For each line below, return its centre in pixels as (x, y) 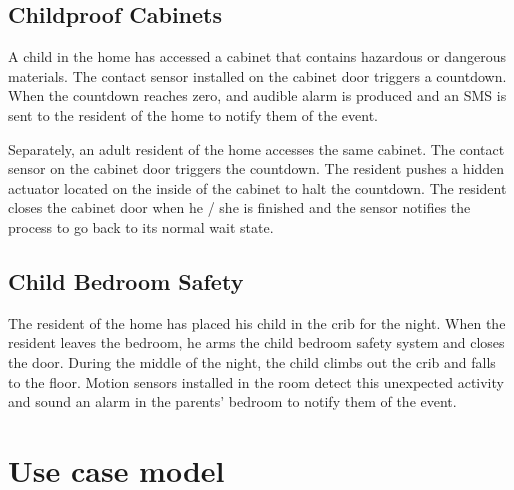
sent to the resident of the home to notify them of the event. (193, 114)
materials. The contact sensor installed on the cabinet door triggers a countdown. (257, 75)
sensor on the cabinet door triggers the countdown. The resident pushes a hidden (256, 168)
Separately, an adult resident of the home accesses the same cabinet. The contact (256, 148)
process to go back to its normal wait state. (141, 226)
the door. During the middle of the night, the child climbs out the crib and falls (252, 361)
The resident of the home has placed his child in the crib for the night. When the (257, 322)
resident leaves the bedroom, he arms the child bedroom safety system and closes (256, 342)
